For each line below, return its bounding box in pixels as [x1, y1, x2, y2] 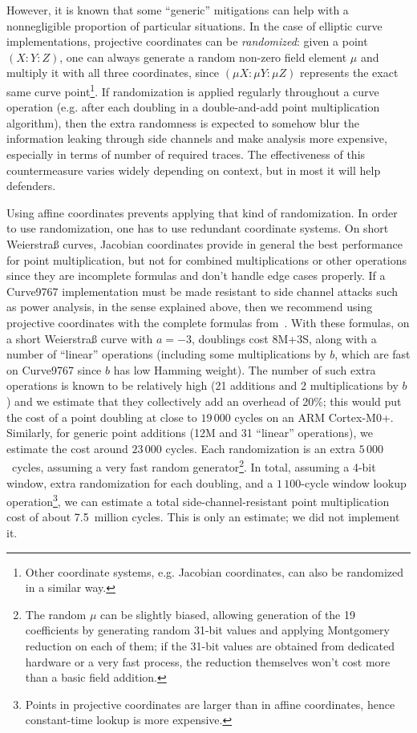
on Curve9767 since [6, 361, 102, 378]
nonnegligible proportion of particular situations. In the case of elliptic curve [6, 17, 383, 34]
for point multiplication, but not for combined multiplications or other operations [6, 251, 407, 268]
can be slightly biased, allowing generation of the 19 [100, 605, 355, 622]
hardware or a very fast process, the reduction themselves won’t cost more [25, 653, 391, 670]
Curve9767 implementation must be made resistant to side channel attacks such [6, 282, 399, 299]
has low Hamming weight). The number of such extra [113, 361, 376, 378]
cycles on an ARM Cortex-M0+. [234, 408, 394, 425]
